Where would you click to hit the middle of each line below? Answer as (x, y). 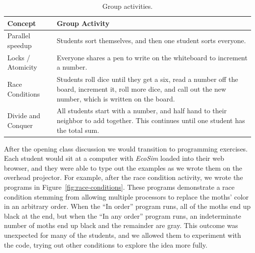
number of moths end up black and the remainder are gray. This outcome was (121, 225)
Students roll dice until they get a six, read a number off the (147, 79)
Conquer (20, 125)
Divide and (24, 115)
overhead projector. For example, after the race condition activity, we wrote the (124, 177)
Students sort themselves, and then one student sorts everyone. (151, 40)
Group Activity (83, 23)
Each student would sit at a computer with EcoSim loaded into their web (114, 158)
